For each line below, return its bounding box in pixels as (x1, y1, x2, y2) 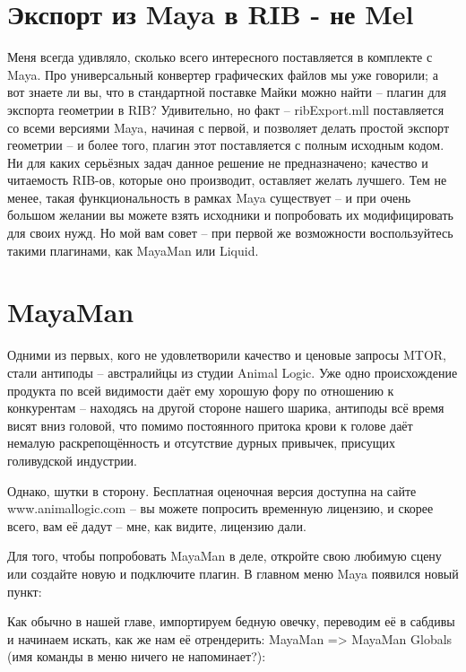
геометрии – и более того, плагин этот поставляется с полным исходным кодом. (7, 135, 444, 154)
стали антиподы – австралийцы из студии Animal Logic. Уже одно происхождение (7, 362, 458, 381)
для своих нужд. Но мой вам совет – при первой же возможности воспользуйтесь (7, 223, 453, 242)
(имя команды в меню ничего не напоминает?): (7, 647, 266, 666)
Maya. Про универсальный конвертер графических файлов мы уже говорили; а (7, 65, 438, 83)
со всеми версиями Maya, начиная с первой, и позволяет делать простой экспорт (7, 118, 450, 136)
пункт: (7, 581, 42, 600)
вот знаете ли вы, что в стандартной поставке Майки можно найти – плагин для (7, 83, 447, 101)
